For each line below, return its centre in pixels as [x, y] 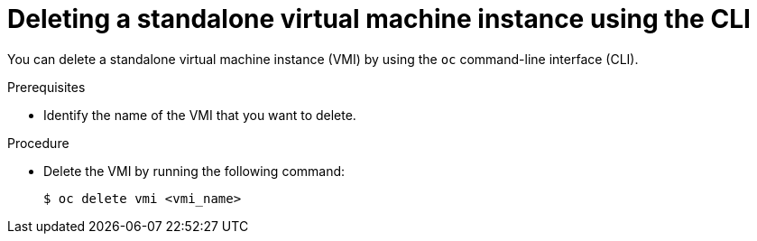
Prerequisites [46, 87]
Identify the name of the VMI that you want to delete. [200, 115]
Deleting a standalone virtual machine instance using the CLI [379, 19]
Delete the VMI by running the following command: [194, 171]
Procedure [38, 143]
